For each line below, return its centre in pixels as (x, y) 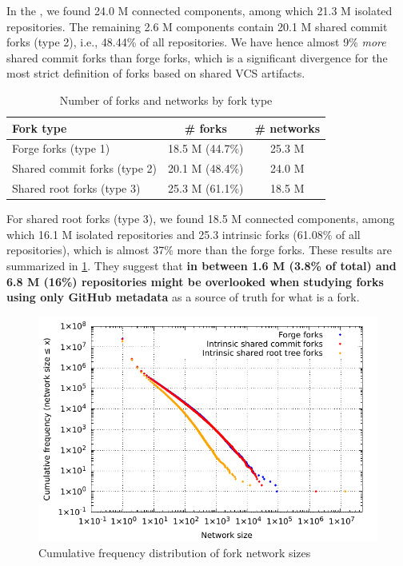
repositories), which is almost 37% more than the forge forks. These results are (199, 250)
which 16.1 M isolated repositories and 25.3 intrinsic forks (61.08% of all (184, 234)
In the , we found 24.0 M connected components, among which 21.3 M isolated (200, 10)
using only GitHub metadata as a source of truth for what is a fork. (183, 297)
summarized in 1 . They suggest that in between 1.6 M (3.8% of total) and (201, 265)
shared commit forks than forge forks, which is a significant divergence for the (197, 57)
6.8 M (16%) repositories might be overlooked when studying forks (195, 281)
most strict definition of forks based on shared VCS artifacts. (156, 73)
